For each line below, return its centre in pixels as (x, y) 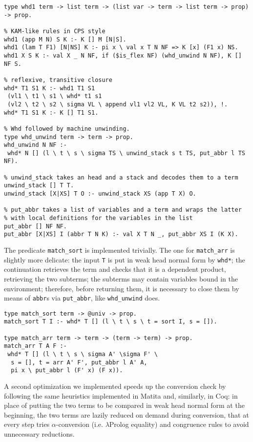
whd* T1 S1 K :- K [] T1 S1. (51, 112)
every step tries (27, 424)
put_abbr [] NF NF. (35, 226)
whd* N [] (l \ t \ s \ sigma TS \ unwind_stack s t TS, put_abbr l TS (126, 153)
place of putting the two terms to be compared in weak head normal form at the (124, 405)
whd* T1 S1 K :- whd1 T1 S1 (50, 88)
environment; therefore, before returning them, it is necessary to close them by (122, 288)
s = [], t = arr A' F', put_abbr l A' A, (79, 362)
